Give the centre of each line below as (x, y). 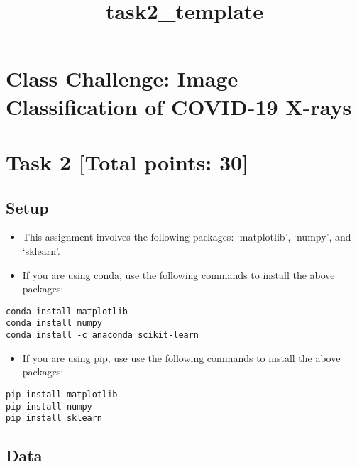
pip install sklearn (54, 418)
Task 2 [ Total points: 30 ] (127, 161)
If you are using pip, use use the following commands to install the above (181, 357)
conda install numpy (54, 323)
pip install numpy (49, 406)
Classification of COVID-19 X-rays (179, 106)
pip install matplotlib (62, 394)
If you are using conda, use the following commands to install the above (178, 274)
